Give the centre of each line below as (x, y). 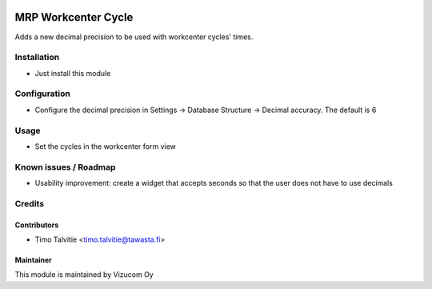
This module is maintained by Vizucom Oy (84, 275)
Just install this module (73, 73)
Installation (37, 58)
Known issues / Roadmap (65, 167)
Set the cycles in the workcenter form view (105, 146)
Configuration (43, 94)
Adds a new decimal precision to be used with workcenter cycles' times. (134, 37)
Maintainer (33, 260)
